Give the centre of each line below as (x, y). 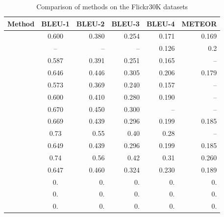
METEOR (199, 23)
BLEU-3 (125, 23)
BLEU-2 (90, 23)
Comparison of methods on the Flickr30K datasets (112, 6)
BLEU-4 (161, 23)
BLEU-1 (55, 23)
